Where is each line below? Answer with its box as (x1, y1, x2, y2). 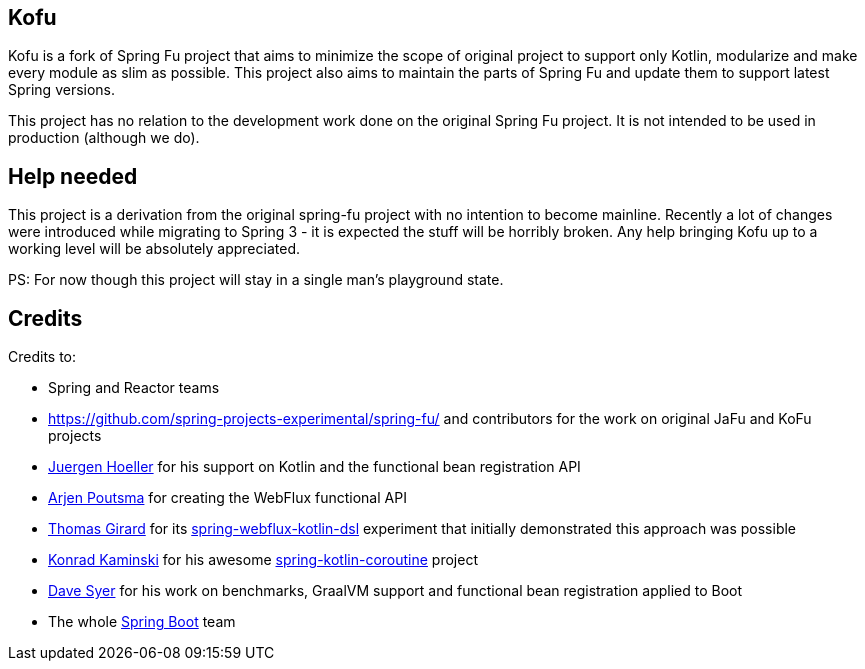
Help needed (8, 163, 138, 189)
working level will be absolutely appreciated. (8, 240, 300, 258)
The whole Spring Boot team (48, 613, 236, 631)
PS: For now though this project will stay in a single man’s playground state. (8, 271, 504, 289)
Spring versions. (8, 81, 116, 99)
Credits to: (8, 348, 77, 366)
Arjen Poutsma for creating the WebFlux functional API (48, 489, 407, 507)
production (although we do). (8, 129, 200, 147)
